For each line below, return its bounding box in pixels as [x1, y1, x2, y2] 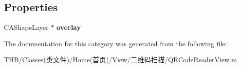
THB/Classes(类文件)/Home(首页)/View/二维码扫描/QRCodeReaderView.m [4, 54, 237, 65]
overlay [56, 22, 81, 32]
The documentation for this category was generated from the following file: [4, 38, 227, 48]
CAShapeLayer [4, 22, 49, 32]
